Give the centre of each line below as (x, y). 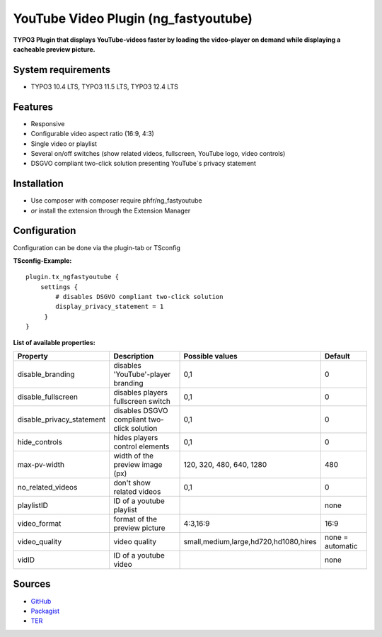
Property (33, 356)
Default (337, 356)
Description (134, 356)
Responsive (48, 123)
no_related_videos (47, 487)
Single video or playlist (64, 143)
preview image (138, 465)
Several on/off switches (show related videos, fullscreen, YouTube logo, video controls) (158, 153)
